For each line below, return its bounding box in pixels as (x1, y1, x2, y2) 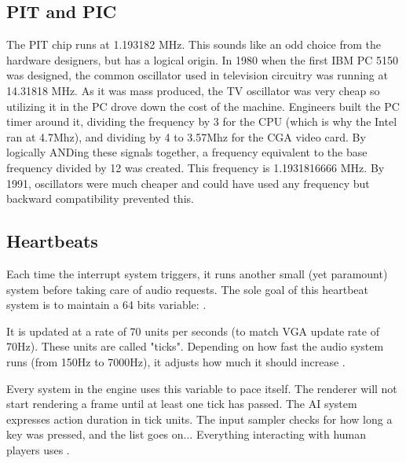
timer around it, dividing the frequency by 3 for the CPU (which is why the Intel (6, 113, 397, 130)
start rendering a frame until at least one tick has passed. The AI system (6, 395, 357, 412)
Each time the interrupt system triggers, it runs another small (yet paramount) (6, 265, 388, 281)
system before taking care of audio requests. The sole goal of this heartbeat (6, 281, 369, 297)
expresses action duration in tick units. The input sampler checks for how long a (6, 410, 393, 427)
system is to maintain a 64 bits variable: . (6, 296, 207, 313)
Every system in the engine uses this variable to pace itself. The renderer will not (6, 380, 397, 396)
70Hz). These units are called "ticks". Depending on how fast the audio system (6, 338, 384, 355)
